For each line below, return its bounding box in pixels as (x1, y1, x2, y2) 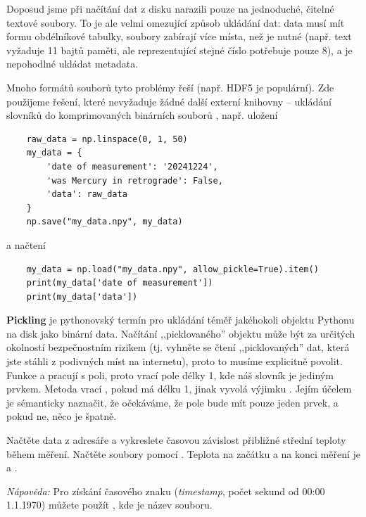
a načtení (6, 237, 46, 252)
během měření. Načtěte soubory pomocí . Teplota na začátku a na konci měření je (6, 446, 360, 461)
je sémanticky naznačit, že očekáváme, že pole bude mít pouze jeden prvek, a (6, 395, 339, 409)
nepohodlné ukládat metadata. (6, 56, 139, 71)
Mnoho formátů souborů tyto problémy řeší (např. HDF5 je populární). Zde (6, 79, 334, 94)
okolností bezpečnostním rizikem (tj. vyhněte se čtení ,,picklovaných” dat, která (6, 340, 350, 355)
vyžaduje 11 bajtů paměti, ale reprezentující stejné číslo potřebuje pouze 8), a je (6, 42, 353, 57)
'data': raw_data (46, 189, 127, 200)
